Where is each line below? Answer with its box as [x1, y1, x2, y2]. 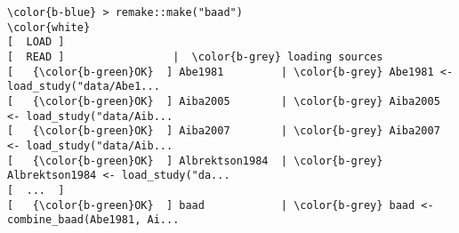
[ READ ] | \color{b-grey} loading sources [7, 50, 383, 63]
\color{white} [7, 20, 91, 34]
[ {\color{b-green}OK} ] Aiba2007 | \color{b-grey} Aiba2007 [7, 125, 440, 138]
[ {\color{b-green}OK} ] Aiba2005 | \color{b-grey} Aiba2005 [7, 94, 440, 108]
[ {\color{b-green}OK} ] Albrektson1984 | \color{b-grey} [7, 154, 383, 167]
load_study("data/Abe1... [7, 80, 160, 93]
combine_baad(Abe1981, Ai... [7, 213, 180, 227]
